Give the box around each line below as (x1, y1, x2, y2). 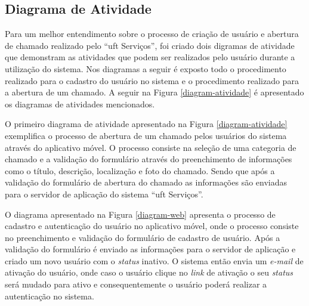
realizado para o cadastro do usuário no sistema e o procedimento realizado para (5, 74, 299, 86)
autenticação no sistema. (5, 289, 94, 302)
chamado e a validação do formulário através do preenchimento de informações (5, 153, 292, 165)
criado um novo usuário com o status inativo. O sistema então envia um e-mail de (5, 254, 304, 267)
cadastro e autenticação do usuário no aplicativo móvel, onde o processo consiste (5, 220, 299, 232)
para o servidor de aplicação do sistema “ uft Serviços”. (5, 187, 203, 200)
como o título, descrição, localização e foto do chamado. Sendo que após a (5, 164, 275, 177)
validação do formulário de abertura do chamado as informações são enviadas (5, 176, 288, 188)
